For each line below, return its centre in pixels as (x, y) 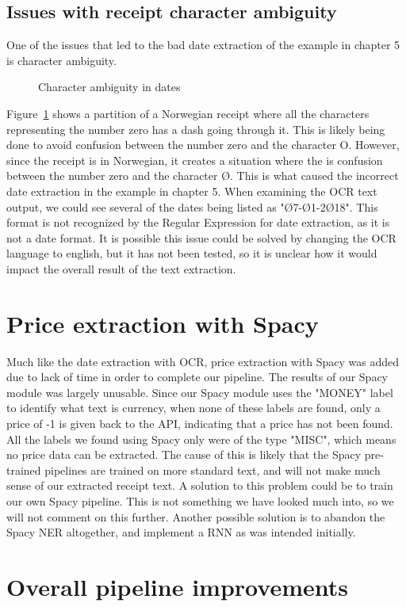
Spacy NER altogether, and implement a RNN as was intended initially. (181, 532)
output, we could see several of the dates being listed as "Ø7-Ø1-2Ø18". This (192, 206)
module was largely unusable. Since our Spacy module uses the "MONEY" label (200, 392)
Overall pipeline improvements (177, 586)
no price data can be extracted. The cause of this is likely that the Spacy (184, 454)
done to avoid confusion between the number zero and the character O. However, (203, 145)
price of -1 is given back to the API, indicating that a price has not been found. (200, 424)
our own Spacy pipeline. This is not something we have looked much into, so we (200, 500)
